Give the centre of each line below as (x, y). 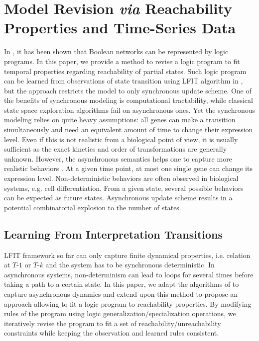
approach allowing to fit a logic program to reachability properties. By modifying (128, 303)
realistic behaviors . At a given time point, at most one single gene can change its (128, 168)
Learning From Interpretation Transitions (114, 234)
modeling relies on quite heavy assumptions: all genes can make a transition (120, 120)
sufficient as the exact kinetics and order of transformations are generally (116, 149)
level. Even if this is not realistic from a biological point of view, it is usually (121, 139)
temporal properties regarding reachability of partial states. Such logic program (125, 71)
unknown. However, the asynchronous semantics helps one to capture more (118, 158)
